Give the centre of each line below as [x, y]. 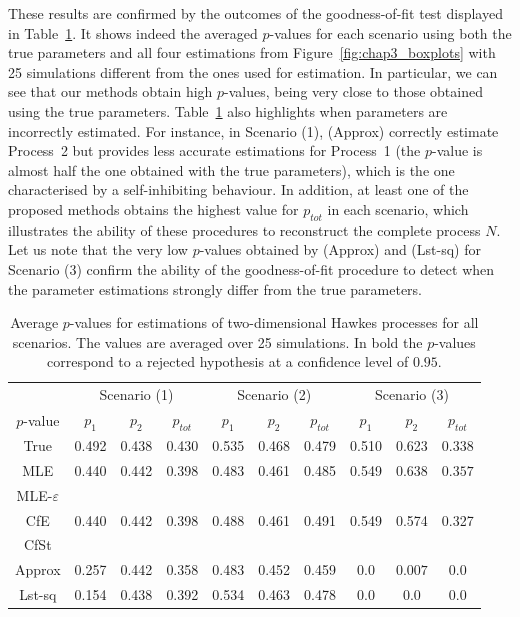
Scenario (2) [274, 394]
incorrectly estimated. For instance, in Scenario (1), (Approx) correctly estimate [253, 130]
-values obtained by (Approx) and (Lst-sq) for [340, 249]
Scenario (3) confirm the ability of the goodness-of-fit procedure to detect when [251, 268]
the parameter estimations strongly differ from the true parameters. [215, 288]
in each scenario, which [398, 208]
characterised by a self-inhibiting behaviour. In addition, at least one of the [238, 189]
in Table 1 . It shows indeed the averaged [133, 32]
